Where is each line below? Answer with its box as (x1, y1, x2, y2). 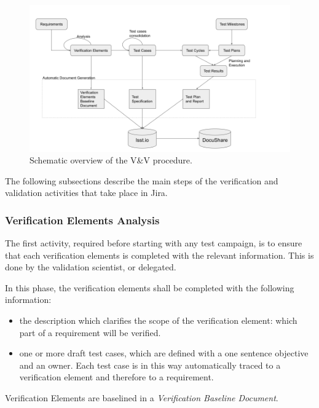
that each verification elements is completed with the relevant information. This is (5, 248, 314, 261)
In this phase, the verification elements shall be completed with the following (5, 281, 294, 294)
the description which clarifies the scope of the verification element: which (19, 314, 297, 327)
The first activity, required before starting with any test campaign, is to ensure (5, 237, 302, 249)
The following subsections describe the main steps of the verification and (5, 174, 278, 187)
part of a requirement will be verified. (19, 326, 161, 339)
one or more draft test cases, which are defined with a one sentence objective (19, 347, 309, 359)
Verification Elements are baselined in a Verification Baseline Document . (5, 391, 278, 404)
